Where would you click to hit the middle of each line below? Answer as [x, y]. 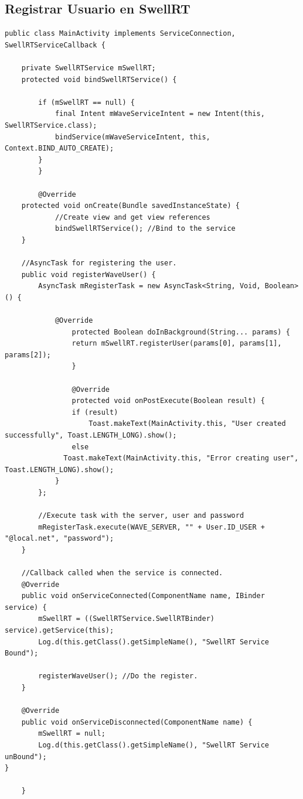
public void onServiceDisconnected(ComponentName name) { [137, 722]
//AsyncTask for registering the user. [99, 263]
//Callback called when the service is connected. [122, 573]
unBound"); [26, 757]
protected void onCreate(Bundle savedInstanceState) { [130, 206]
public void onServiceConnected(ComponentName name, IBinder [143, 596]
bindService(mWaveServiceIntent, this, [132, 137]
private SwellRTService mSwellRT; [88, 68]
